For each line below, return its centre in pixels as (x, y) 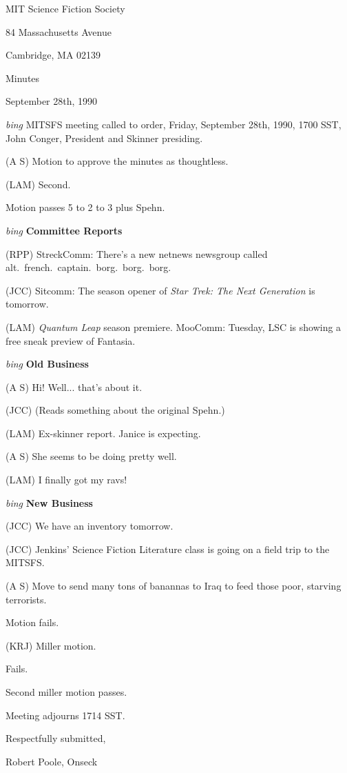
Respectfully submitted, (56, 738)
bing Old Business (47, 364)
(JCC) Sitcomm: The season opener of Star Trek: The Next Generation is (160, 290)
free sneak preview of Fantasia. (71, 340)
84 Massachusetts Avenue (59, 31)
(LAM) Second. (38, 184)
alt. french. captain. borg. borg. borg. (88, 267)
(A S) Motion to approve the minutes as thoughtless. (117, 161)
